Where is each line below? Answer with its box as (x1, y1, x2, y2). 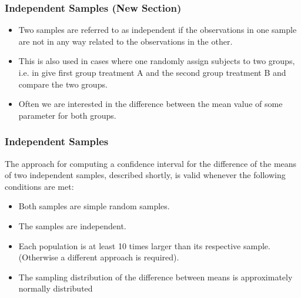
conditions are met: (5, 180, 74, 192)
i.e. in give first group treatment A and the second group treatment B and (18, 66, 286, 78)
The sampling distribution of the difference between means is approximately (18, 270, 293, 283)
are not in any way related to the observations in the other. (18, 35, 233, 47)
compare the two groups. (18, 78, 108, 90)
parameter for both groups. (18, 109, 116, 121)
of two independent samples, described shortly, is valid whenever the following (5, 169, 286, 181)
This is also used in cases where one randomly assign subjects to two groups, (18, 55, 295, 67)
